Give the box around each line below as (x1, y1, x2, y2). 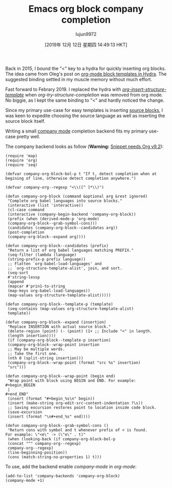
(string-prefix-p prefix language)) (7, 256, 86, 262)
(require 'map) (5, 153, 38, 158)
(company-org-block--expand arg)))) (7, 234, 86, 239)
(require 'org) (5, 158, 38, 163)
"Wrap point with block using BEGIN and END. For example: (7, 378, 137, 383)
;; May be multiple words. (7, 346, 66, 352)
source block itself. (5, 118, 46, 124)
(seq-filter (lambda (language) (7, 252, 77, 257)
